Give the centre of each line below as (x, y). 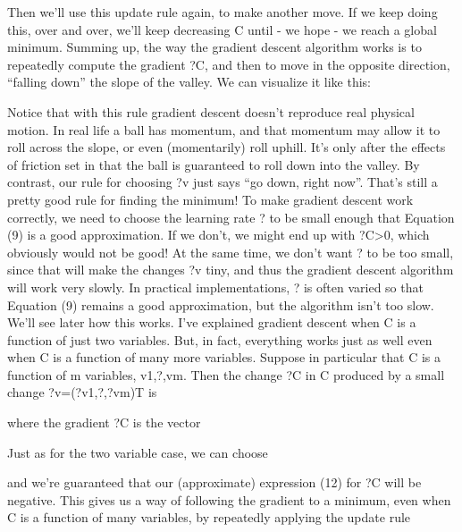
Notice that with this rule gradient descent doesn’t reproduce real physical (211, 111)
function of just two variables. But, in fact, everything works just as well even (220, 339)
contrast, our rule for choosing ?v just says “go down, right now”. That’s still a (223, 182)
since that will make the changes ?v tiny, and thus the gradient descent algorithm (231, 270)
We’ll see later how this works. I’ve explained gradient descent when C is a (212, 322)
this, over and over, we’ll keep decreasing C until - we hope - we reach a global (222, 29)
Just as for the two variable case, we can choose (138, 452)
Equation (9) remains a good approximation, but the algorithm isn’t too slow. (221, 304)
